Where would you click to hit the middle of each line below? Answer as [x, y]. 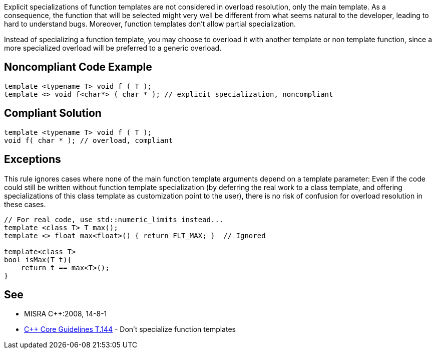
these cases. [25, 204]
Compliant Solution [53, 113]
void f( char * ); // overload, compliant [89, 140]
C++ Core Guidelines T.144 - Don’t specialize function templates [130, 329]
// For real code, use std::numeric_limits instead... [114, 219]
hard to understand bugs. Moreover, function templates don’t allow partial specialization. [150, 24]
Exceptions [33, 159]
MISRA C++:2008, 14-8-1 [66, 314]
